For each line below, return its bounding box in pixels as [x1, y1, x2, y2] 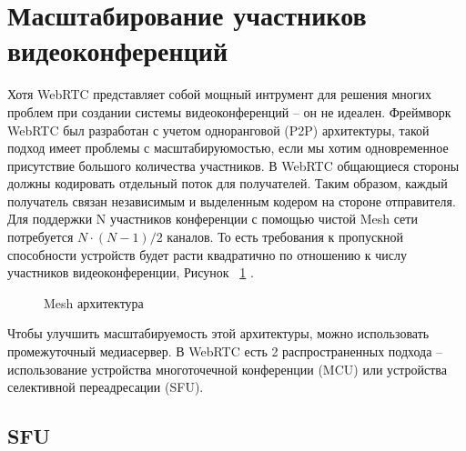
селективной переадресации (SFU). [7, 377, 204, 396]
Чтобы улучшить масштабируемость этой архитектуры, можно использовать [7, 324, 430, 343]
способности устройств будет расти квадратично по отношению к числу [7, 245, 407, 264]
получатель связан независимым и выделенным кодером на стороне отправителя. [7, 191, 456, 210]
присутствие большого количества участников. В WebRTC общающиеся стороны [7, 155, 460, 175]
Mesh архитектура [44, 293, 144, 312]
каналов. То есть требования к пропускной [167, 227, 404, 246]
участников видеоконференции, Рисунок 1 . [7, 263, 254, 282]
